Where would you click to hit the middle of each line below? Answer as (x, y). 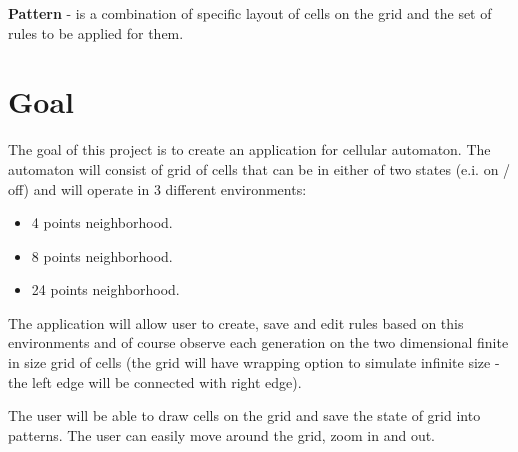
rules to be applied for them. (96, 32)
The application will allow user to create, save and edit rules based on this (236, 322)
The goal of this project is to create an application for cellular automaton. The (249, 149)
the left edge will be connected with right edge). (155, 381)
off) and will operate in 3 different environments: (157, 188)
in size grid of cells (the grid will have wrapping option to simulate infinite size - (254, 362)
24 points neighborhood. (105, 289)
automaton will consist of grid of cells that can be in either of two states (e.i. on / (259, 168)
